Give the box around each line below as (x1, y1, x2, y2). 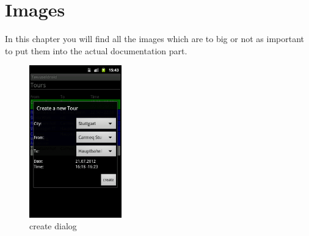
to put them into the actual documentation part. (5, 44, 187, 57)
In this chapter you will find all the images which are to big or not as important (5, 32, 304, 45)
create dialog (29, 220, 77, 232)
